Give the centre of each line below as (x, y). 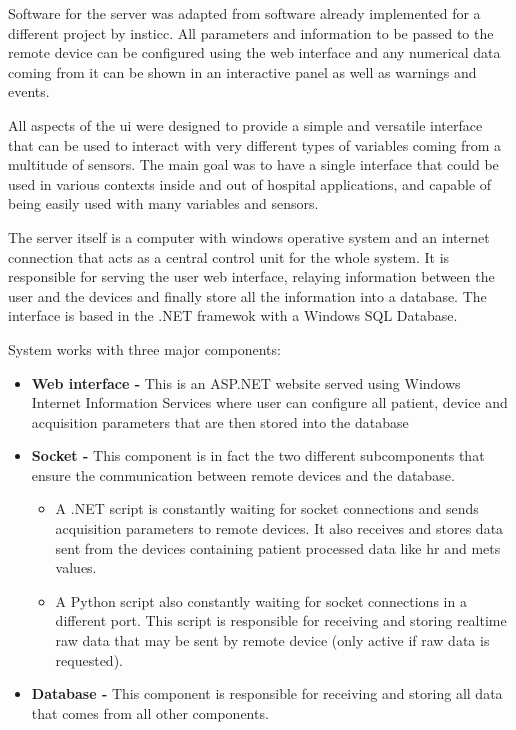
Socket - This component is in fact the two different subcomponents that (258, 455)
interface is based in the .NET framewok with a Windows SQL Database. (233, 315)
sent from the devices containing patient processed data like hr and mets (278, 547)
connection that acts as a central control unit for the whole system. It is (229, 256)
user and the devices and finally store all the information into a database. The (247, 295)
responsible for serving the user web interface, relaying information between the (251, 276)
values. (76, 567)
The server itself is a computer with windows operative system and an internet (249, 236)
